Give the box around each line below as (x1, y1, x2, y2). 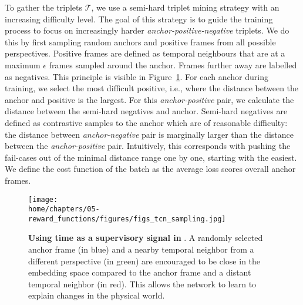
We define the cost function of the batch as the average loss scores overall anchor (5, 163, 296, 175)
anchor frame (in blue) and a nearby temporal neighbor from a (28, 243, 254, 256)
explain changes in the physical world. (28, 289, 165, 301)
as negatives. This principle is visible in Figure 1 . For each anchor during (5, 70, 269, 82)
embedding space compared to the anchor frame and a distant (28, 266, 251, 279)
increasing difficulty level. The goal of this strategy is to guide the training (5, 12, 273, 25)
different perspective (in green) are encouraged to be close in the (28, 254, 261, 267)
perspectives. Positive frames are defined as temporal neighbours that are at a (5, 47, 285, 59)
